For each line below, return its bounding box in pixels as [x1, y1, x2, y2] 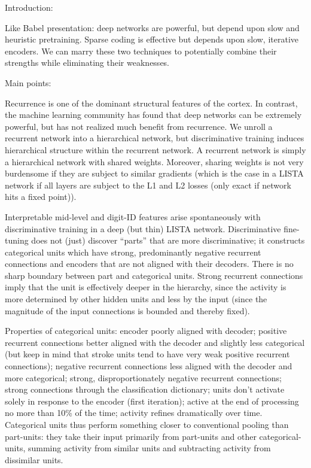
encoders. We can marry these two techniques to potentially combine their [5, 44, 277, 57]
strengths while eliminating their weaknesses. [5, 56, 170, 69]
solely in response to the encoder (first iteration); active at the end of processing [5, 394, 299, 407]
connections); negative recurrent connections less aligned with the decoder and [5, 360, 292, 372]
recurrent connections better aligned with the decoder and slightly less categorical [5, 336, 305, 348]
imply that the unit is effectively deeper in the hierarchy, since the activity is [5, 281, 286, 293]
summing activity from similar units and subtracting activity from [28, 442, 271, 454]
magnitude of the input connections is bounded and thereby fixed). [5, 304, 250, 317]
